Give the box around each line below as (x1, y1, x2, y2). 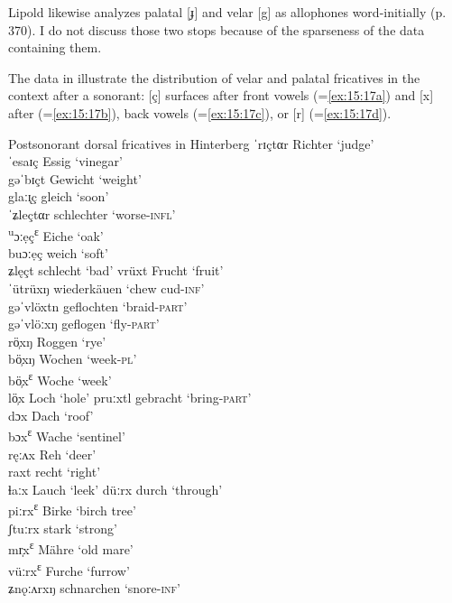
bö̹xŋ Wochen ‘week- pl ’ (8, 349, 137, 368)
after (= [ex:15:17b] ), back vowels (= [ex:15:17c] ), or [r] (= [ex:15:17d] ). (8, 103, 392, 122)
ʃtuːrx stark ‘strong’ (8, 518, 117, 537)
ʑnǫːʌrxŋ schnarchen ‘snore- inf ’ (8, 578, 181, 597)
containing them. (8, 38, 102, 57)
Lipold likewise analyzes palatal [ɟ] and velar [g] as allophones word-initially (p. (8, 3, 447, 21)
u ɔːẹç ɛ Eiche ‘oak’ (8, 223, 104, 245)
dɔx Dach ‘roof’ (8, 405, 94, 424)
